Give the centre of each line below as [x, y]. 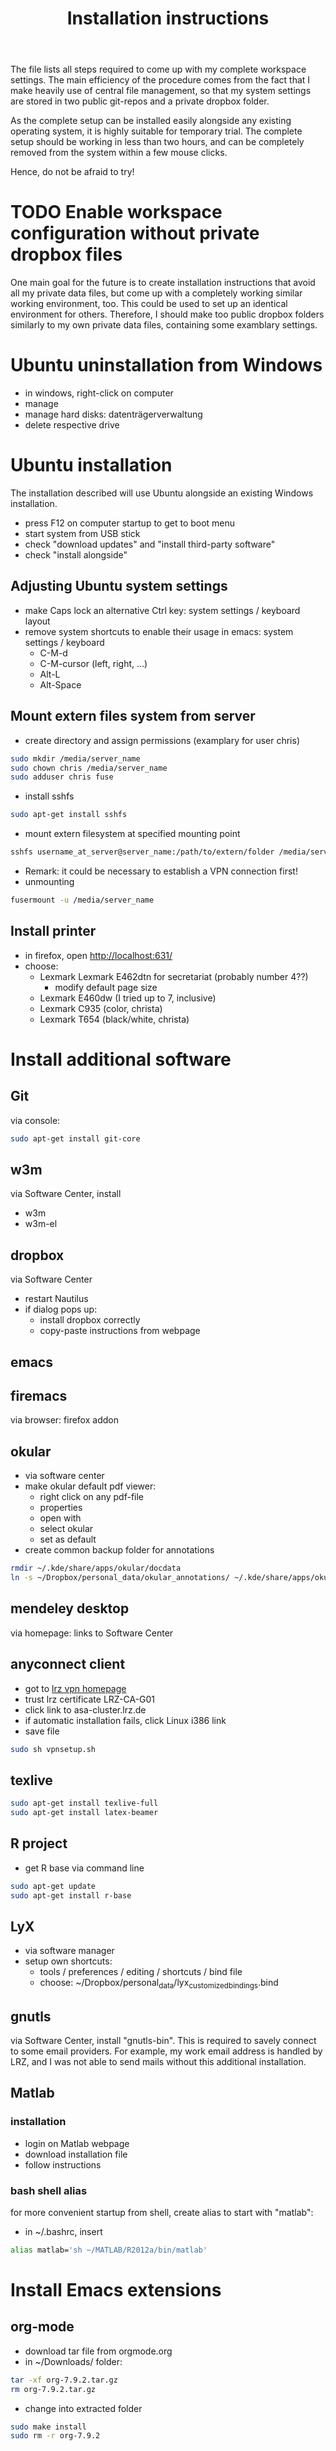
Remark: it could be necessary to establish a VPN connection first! [161, 871]
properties [61, 1508]
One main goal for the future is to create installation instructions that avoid [163, 283]
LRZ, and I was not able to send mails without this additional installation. [158, 2061]
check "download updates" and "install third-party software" [150, 544]
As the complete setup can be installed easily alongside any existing [151, 121]
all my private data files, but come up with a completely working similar [156, 293]
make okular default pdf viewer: [90, 1486]
